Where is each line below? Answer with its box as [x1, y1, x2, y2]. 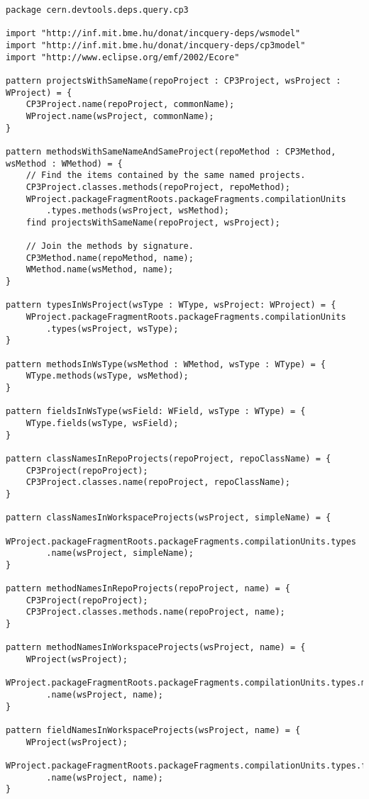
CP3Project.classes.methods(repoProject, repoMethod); [26, 181, 290, 192]
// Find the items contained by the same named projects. [26, 170, 306, 181]
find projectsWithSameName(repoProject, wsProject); [26, 217, 280, 228]
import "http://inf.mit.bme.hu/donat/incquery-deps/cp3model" [6, 40, 306, 50]
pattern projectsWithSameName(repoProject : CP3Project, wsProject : [6, 75, 341, 86]
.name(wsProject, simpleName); [46, 548, 194, 559]
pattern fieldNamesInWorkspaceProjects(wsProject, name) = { [6, 725, 301, 736]
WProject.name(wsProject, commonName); [26, 111, 214, 121]
